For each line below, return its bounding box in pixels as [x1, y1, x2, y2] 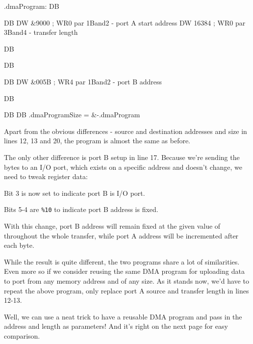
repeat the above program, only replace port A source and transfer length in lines [4, 285, 249, 295]
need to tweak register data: [4, 171, 88, 182]
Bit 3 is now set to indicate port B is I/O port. [4, 187, 145, 198]
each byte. [4, 240, 34, 250]
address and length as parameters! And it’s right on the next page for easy [4, 321, 228, 331]
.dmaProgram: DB [4, 1, 59, 11]
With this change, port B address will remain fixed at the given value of [4, 220, 221, 231]
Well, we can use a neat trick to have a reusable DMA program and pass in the [4, 311, 242, 321]
